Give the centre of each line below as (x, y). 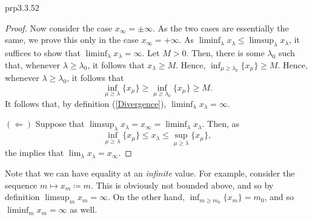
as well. (84, 209)
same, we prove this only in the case (72, 40)
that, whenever (33, 64)
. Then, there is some (225, 52)
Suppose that (60, 124)
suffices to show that (43, 52)
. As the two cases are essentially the (221, 27)
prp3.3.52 (22, 7)
